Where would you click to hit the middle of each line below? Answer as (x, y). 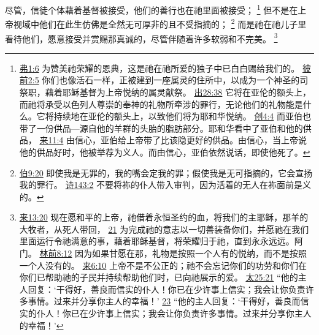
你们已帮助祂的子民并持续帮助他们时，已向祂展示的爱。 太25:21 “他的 (159, 277)
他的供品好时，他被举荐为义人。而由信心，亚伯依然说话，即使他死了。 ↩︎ (165, 152)
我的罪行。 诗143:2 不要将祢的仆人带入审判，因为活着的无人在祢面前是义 (165, 185)
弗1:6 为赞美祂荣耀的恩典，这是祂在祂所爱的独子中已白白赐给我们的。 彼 (165, 68)
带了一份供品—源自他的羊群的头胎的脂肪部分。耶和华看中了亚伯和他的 (161, 128)
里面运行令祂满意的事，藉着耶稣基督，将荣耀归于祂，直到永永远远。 (157, 241)
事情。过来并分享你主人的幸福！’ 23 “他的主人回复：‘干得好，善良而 (164, 301)
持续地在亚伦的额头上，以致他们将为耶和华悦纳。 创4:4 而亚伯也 (183, 116)
